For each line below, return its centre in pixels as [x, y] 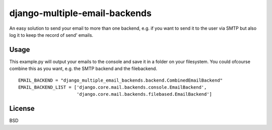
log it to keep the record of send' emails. [51, 35]
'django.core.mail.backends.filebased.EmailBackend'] [144, 94]
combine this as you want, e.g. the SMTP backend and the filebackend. [83, 69]
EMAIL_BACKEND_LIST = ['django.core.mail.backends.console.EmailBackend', [113, 87]
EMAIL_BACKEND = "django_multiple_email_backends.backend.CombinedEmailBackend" [121, 80]
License [22, 109]
